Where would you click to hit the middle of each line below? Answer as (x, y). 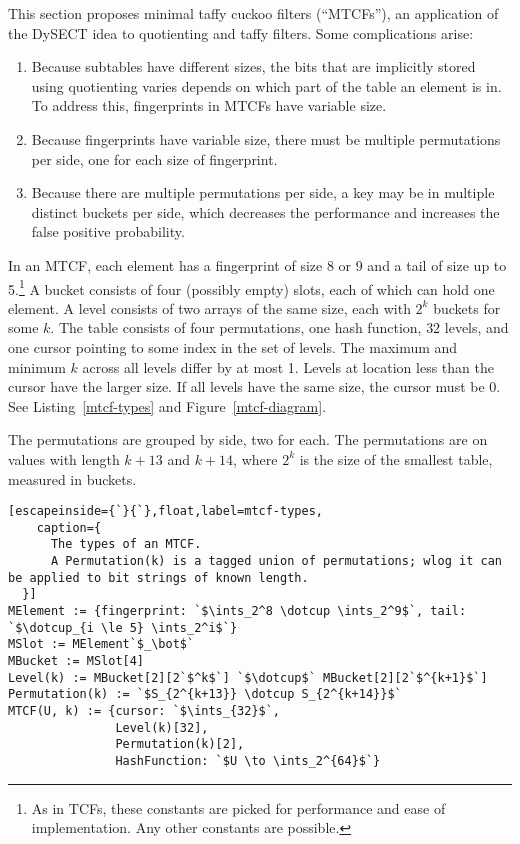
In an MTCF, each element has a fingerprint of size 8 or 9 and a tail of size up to (257, 264)
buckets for (467, 307)
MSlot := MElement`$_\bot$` (101, 644)
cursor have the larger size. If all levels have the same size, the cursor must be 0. (254, 386)
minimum (37, 366)
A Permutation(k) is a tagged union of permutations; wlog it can (276, 561)
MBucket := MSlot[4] (76, 661)
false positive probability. (108, 231)
